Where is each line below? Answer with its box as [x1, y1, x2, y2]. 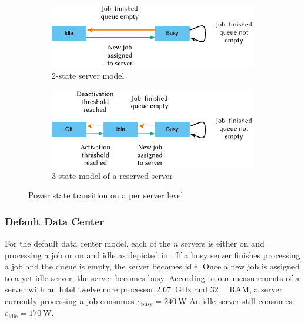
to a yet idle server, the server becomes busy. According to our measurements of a [5, 271, 300, 284]
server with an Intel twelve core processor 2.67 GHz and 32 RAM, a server [5, 283, 283, 295]
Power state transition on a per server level [28, 189, 183, 201]
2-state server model [52, 69, 125, 82]
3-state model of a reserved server [52, 169, 173, 181]
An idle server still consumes [189, 294, 293, 307]
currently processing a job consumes [5, 294, 135, 307]
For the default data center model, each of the [5, 237, 171, 249]
